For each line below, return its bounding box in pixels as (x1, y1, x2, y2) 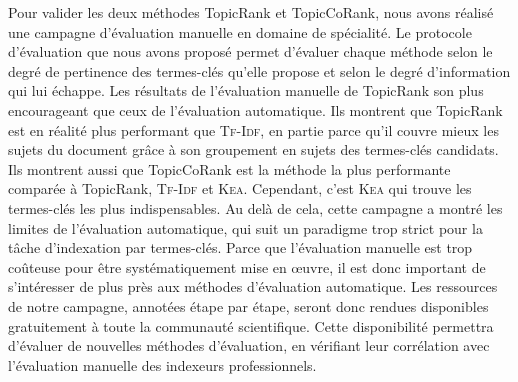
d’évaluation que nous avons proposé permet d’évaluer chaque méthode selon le (8, 41, 493, 62)
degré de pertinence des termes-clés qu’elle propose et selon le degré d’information (8, 60, 511, 81)
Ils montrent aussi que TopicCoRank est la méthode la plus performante (8, 158, 451, 179)
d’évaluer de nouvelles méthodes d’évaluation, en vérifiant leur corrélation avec (8, 335, 490, 356)
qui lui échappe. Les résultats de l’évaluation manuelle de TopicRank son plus (8, 80, 484, 101)
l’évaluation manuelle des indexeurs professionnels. (8, 354, 317, 375)
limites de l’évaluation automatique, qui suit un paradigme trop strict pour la (8, 217, 483, 238)
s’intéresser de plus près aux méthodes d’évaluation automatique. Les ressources (8, 276, 498, 297)
